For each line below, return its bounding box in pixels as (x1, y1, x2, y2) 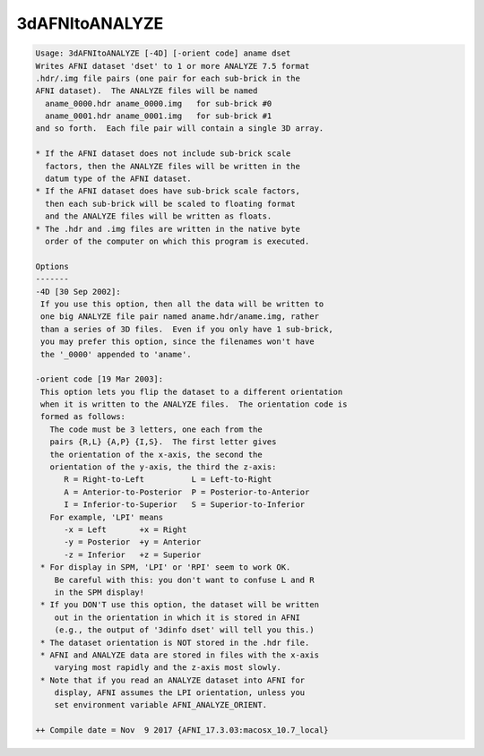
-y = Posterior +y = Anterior (64, 537, 202, 547)
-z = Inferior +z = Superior (64, 549, 202, 560)
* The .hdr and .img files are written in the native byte (35, 224, 300, 234)
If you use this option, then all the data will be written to (40, 298, 324, 309)
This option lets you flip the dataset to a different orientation (40, 386, 343, 397)
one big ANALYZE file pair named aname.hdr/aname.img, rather (40, 312, 320, 322)
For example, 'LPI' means (49, 511, 164, 522)
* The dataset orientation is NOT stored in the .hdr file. (40, 637, 310, 648)
